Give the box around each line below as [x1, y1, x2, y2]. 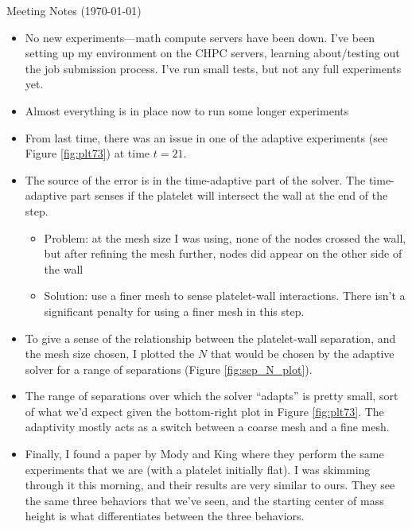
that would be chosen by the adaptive [210, 345, 395, 362]
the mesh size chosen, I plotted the [25, 345, 195, 362]
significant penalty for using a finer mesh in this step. [44, 302, 305, 319]
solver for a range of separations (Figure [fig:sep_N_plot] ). [25, 360, 313, 377]
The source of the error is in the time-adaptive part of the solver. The [25, 171, 366, 188]
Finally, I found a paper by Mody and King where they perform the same [25, 445, 384, 462]
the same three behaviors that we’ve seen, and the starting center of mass [25, 492, 384, 508]
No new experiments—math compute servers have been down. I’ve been [25, 29, 375, 45]
